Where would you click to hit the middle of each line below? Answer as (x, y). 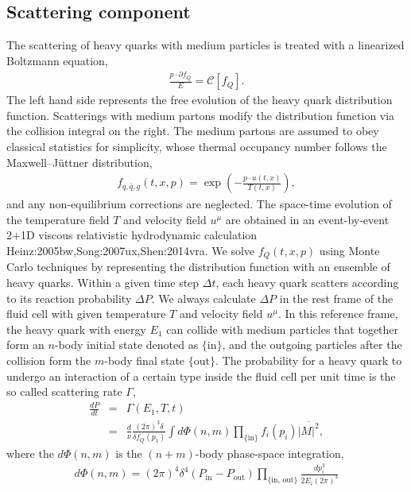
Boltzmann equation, (57, 60)
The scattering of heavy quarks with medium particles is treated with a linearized (205, 45)
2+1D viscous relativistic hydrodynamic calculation (132, 235)
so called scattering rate (64, 391)
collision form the (49, 360)
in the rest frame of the (336, 298)
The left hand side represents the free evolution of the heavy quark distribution (200, 100)
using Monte (349, 250)
